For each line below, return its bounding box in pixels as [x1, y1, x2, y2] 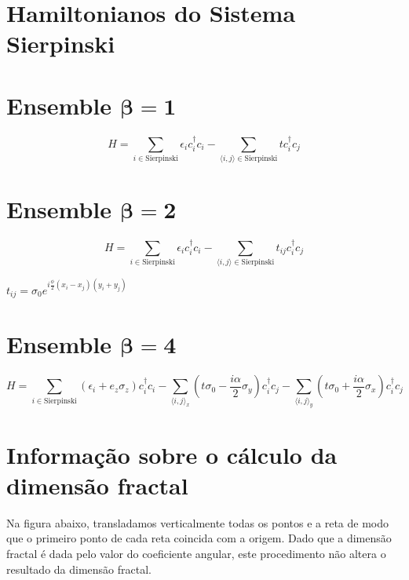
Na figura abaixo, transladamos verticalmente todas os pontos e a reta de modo [6, 514, 389, 531]
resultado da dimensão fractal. [6, 560, 152, 577]
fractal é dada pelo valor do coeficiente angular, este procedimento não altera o [6, 545, 386, 561]
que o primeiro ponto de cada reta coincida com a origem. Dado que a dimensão [6, 530, 392, 546]
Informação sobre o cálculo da [6, 438, 338, 470]
